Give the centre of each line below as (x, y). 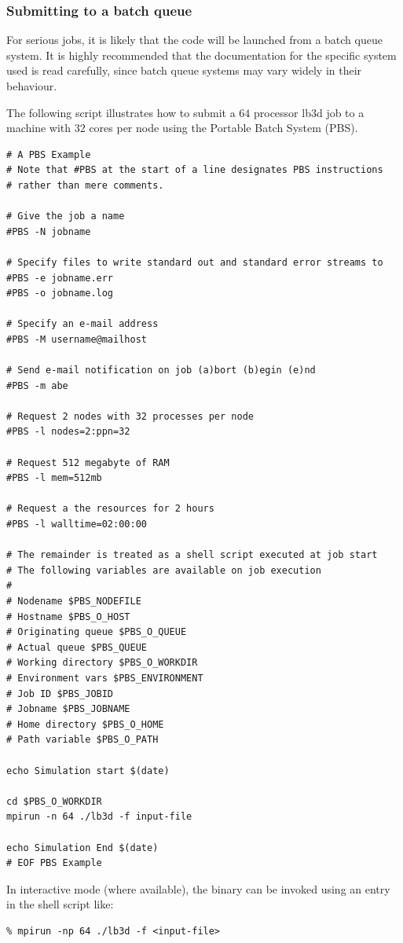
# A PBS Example (49, 154)
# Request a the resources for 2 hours (110, 509)
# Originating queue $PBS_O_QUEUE (97, 632)
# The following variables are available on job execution (164, 570)
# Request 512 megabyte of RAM (88, 462)
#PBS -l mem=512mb (54, 478)
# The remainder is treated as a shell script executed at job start (192, 555)
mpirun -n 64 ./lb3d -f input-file (99, 817)
